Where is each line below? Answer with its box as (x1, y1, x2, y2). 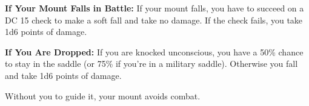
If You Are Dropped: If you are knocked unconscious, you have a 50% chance (5, 45, 304, 58)
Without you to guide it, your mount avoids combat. (5, 89, 201, 102)
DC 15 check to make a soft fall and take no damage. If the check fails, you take (5, 13, 303, 26)
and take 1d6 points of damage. (5, 69, 122, 81)
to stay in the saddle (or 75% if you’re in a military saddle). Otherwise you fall (5, 57, 298, 70)
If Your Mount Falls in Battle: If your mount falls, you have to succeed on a (5, 2, 304, 14)
